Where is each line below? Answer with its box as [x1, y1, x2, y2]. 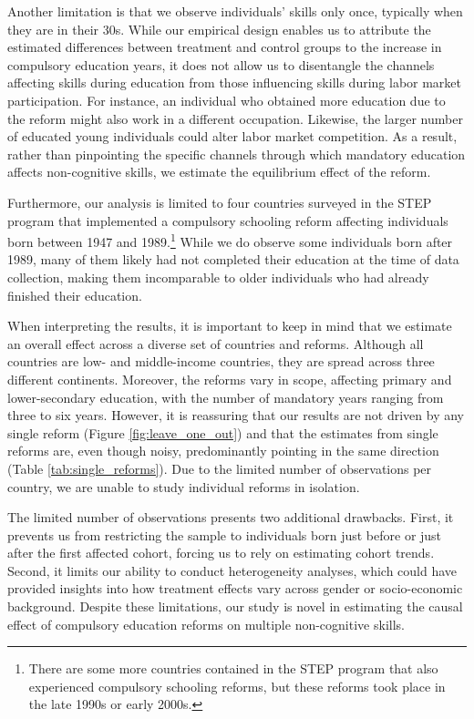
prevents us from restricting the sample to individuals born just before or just [7, 525, 442, 544]
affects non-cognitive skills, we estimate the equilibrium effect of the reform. [7, 162, 431, 181]
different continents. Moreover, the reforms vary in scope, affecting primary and [7, 369, 452, 388]
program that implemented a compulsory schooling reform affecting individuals [7, 211, 448, 230]
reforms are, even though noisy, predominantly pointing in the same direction [7, 441, 439, 460]
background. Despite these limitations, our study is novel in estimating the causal [7, 597, 463, 616]
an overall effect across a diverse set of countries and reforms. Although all [7, 334, 424, 353]
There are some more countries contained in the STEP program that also [28, 659, 438, 678]
